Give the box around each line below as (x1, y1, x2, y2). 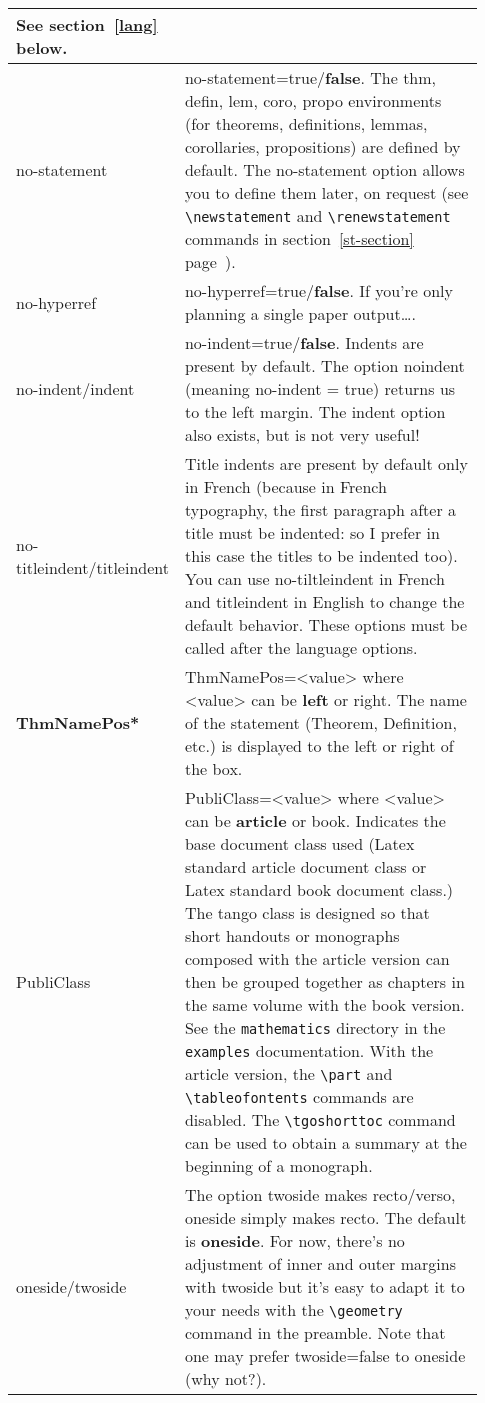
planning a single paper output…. (184, 302, 416, 325)
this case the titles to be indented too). (184, 544, 458, 567)
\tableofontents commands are (184, 1085, 414, 1108)
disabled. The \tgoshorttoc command (184, 1108, 456, 1131)
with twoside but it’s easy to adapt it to (184, 1275, 465, 1298)
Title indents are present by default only (184, 452, 468, 475)
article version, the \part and (184, 1062, 393, 1085)
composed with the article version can (184, 947, 450, 970)
